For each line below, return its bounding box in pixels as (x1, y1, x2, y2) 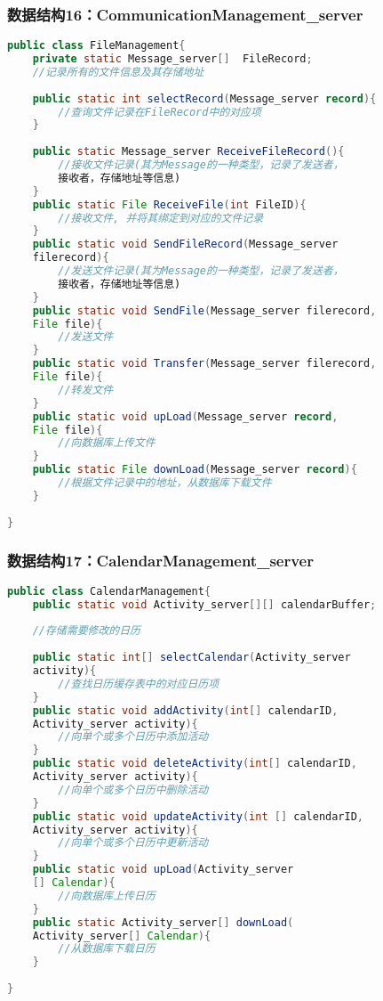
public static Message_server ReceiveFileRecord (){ (32, 145, 345, 159)
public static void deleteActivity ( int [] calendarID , (32, 757, 357, 770)
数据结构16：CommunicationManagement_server (7, 3, 363, 25)
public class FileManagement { (7, 39, 186, 53)
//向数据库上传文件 (58, 436, 156, 450)
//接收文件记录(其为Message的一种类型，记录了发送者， (58, 159, 344, 172)
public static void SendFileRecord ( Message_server (32, 238, 339, 251)
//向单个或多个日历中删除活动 (58, 783, 209, 796)
